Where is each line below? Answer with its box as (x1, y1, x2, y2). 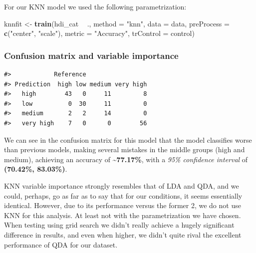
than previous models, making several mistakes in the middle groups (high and (4, 144, 245, 155)
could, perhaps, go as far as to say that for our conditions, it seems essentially (4, 190, 243, 201)
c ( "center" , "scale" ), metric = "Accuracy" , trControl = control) (4, 28, 195, 38)
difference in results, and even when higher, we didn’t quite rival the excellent (4, 229, 242, 240)
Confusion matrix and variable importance (4, 49, 179, 61)
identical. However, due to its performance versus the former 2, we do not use (4, 200, 241, 211)
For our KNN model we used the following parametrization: (4, 1, 187, 11)
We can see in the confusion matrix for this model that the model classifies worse (4, 134, 252, 145)
